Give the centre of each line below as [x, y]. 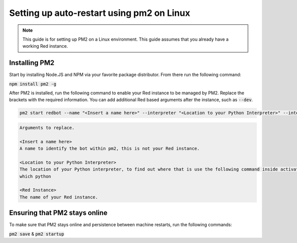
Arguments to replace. [47, 127]
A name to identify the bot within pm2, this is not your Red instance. [110, 149]
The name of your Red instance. [59, 197]
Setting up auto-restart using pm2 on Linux [100, 13]
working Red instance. [45, 46]
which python [35, 176]
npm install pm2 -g [33, 84]
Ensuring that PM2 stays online [58, 213]
